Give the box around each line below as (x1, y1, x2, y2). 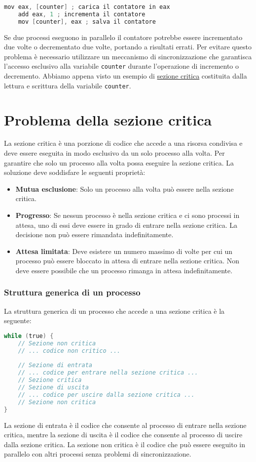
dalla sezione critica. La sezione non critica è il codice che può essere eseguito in (4, 439, 246, 449)
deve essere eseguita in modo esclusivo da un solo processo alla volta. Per (4, 148, 225, 158)
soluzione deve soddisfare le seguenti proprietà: (4, 167, 146, 177)
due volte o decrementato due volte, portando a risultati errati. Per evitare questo (4, 42, 252, 52)
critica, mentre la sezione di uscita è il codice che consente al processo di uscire (4, 429, 243, 440)
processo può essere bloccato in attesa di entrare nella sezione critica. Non (15, 255, 240, 266)
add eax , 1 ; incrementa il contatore (18, 10, 146, 18)
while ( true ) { (4, 332, 54, 339)
